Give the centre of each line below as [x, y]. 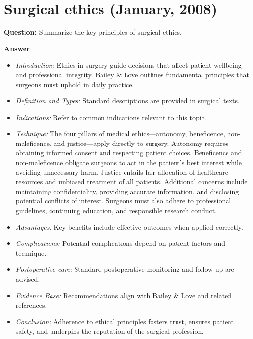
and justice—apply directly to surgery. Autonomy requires [141, 143]
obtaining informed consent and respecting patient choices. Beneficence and [129, 153]
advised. [28, 279]
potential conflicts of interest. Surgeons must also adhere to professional [123, 201]
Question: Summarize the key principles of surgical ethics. [93, 32]
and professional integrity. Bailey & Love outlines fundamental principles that [132, 74]
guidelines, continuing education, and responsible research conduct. [116, 210]
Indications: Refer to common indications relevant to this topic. [111, 117]
